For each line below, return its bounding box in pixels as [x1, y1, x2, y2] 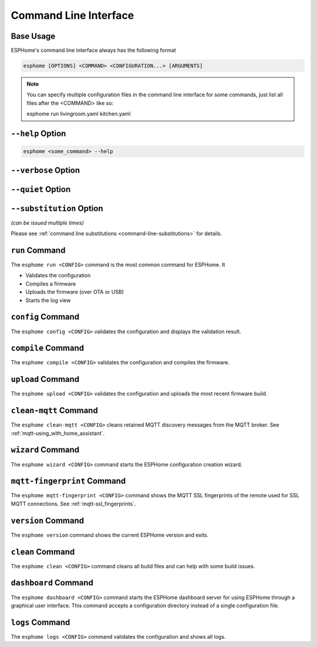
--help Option [11, 129, 66, 139]
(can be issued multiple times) [11, 219, 85, 226]
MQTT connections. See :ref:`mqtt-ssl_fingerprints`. [11, 500, 136, 507]
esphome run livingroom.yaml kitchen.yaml [26, 110, 131, 118]
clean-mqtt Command [11, 405, 98, 415]
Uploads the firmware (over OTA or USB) [25, 289, 124, 296]
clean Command [11, 547, 75, 557]
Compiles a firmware [25, 280, 76, 287]
